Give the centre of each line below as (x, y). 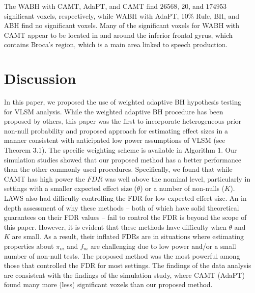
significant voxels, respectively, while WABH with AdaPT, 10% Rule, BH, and (122, 15)
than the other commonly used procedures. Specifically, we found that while (118, 169)
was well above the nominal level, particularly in (178, 178)
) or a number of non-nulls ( (182, 188)
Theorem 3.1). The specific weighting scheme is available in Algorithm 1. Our (121, 150)
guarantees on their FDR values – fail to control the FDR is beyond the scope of (125, 217)
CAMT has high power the (44, 178)
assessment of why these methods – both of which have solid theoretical (131, 207)
